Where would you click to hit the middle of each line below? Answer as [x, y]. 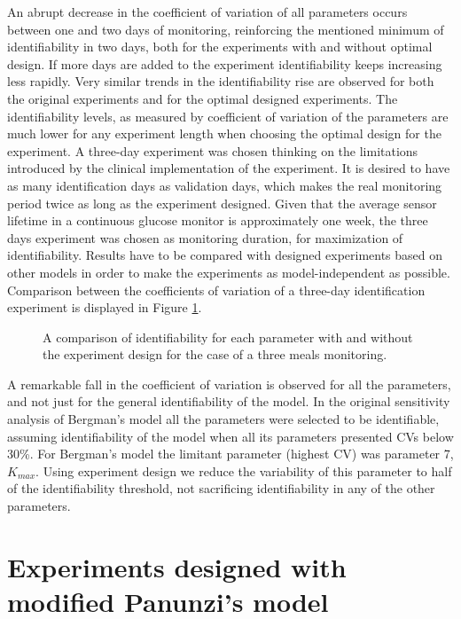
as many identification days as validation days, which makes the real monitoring [225, 185]
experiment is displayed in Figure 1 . [105, 307]
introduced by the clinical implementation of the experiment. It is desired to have [229, 168]
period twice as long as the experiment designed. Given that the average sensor [222, 203]
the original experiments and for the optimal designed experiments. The [203, 98]
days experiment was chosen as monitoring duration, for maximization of [205, 237]
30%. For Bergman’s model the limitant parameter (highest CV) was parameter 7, [230, 454]
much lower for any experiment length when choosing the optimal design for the [224, 133]
